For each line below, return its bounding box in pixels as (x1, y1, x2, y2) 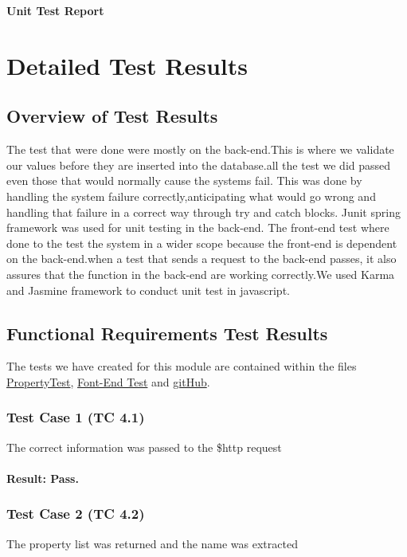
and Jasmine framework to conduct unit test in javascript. (6, 281, 290, 298)
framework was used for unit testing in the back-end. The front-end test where (6, 219, 389, 236)
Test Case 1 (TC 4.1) (6, 407, 145, 427)
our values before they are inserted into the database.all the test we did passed (6, 156, 391, 173)
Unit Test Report (6, 2, 104, 18)
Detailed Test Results (6, 49, 248, 81)
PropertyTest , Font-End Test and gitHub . (6, 373, 210, 390)
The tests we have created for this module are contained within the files (6, 358, 357, 375)
